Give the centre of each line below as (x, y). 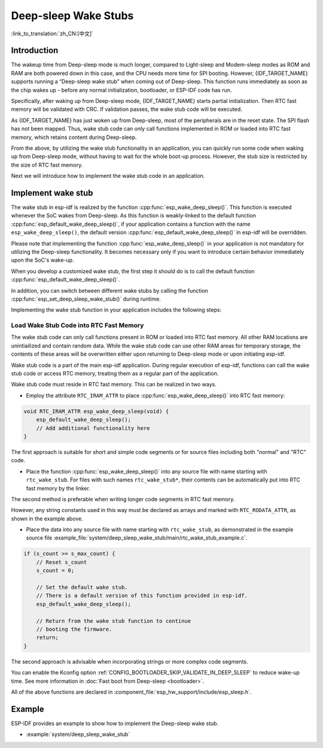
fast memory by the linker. (58, 488)
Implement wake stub (52, 193)
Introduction (35, 51)
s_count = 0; (55, 571)
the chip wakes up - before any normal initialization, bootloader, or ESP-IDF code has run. (121, 90)
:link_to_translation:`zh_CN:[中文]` (52, 34)
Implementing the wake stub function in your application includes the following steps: (116, 310)
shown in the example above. (47, 519)
